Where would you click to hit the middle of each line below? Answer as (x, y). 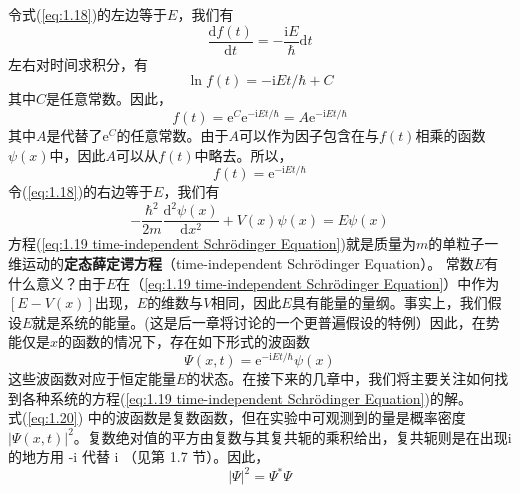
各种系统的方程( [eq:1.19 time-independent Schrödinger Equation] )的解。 (246, 397)
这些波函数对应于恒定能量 (92, 377)
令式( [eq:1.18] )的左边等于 (88, 14)
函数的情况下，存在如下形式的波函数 (191, 341)
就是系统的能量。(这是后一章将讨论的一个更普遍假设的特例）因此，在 (259, 321)
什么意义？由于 (57, 282)
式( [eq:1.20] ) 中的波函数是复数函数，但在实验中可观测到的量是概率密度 (237, 417)
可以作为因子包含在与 (309, 134)
